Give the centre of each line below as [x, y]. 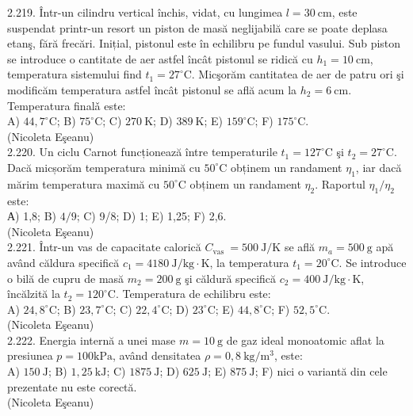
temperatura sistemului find [75, 74]
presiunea [30, 355]
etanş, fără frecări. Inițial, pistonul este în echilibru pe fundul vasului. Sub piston [204, 43]
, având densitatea [157, 355]
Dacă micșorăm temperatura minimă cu [104, 167]
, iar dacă [379, 167]
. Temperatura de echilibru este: [193, 294]
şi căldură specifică [231, 278]
